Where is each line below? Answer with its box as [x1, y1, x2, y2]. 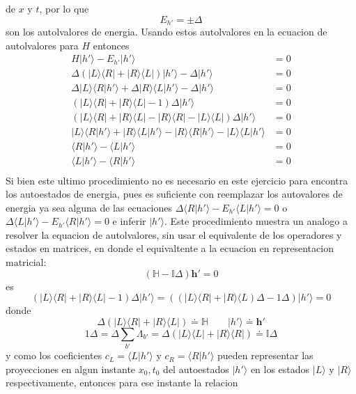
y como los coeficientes [6, 348, 102, 363]
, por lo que [39, 1, 89, 15]
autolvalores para [6, 38, 79, 52]
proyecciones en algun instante [6, 361, 136, 376]
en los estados [250, 361, 310, 376]
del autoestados [163, 361, 229, 376]
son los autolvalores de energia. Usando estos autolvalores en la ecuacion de [6, 24, 327, 39]
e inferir [112, 214, 146, 228]
